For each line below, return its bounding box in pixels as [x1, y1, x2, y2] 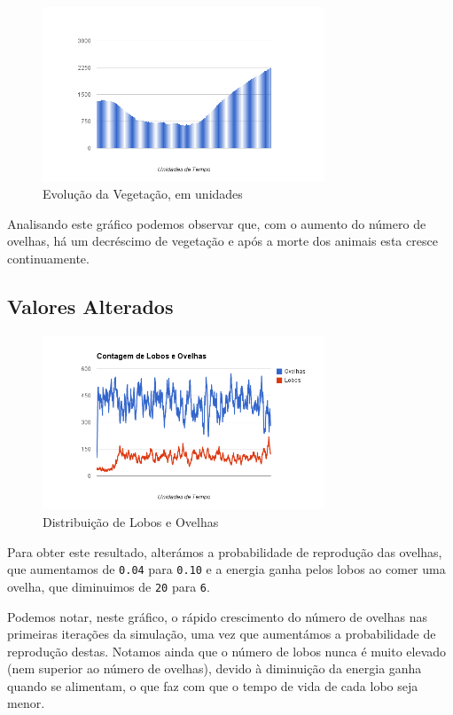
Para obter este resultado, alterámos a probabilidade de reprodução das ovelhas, [7, 542, 442, 561]
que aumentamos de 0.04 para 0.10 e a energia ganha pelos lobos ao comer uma [7, 560, 446, 578]
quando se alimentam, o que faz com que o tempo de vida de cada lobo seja [7, 676, 418, 695]
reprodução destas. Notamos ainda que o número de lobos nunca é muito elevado [7, 641, 447, 660]
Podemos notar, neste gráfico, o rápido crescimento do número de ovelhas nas [7, 607, 428, 625]
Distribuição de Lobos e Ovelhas [43, 513, 219, 531]
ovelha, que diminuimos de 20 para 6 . [7, 577, 210, 595]
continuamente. [7, 249, 90, 267]
